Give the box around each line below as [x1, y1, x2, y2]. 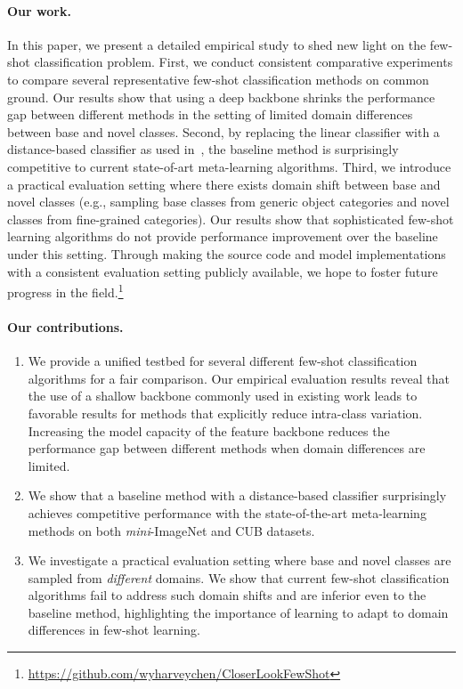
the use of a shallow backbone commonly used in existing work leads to [28, 386, 418, 405]
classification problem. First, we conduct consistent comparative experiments [34, 53, 453, 71]
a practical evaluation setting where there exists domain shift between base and [7, 174, 441, 193]
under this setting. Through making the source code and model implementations [7, 244, 446, 263]
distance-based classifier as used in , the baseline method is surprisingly [7, 140, 399, 158]
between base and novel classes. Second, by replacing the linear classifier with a [7, 122, 440, 141]
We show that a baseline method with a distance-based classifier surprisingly [28, 486, 447, 505]
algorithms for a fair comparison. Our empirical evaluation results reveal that [28, 369, 450, 387]
